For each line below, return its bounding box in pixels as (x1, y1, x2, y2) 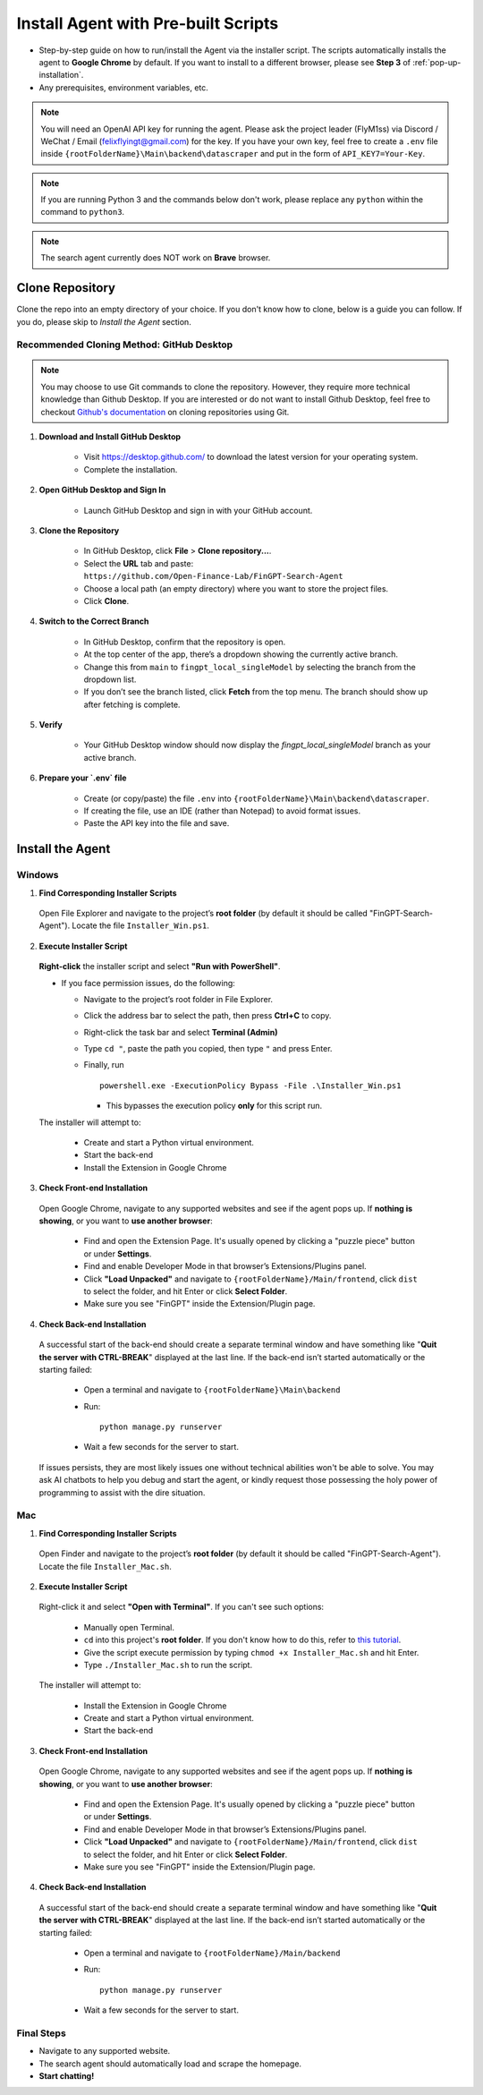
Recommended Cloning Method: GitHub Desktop (16, 338, 233, 351)
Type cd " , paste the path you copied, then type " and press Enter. (83, 1043, 333, 1054)
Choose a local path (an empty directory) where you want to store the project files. (83, 583, 389, 594)
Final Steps (16, 2027, 66, 2040)
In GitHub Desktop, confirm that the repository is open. (83, 636, 286, 647)
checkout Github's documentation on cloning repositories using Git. (40, 406, 290, 417)
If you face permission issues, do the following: (61, 977, 236, 988)
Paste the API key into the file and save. (83, 818, 230, 829)
